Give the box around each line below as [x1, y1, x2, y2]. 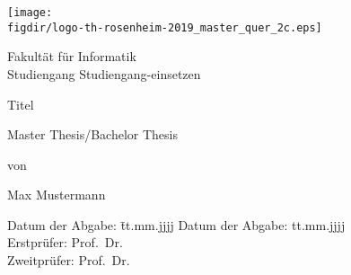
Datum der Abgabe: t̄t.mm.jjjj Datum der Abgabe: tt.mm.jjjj [7, 215, 346, 234]
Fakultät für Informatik [7, 47, 136, 66]
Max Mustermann [7, 185, 106, 204]
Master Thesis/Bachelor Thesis [7, 125, 179, 144]
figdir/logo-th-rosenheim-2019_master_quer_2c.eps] [7, 21, 322, 34]
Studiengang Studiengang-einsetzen [7, 64, 201, 83]
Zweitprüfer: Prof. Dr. [7, 251, 130, 270]
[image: [7, 6, 53, 19]
